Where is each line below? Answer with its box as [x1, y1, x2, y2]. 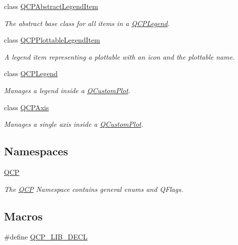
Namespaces [4, 143, 68, 159]
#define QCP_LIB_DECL [4, 231, 88, 242]
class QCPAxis [4, 102, 49, 112]
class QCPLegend [4, 68, 58, 79]
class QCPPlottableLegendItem [4, 35, 100, 45]
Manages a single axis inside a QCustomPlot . [4, 119, 143, 129]
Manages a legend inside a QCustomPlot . [4, 85, 131, 95]
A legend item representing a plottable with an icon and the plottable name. [4, 51, 235, 62]
